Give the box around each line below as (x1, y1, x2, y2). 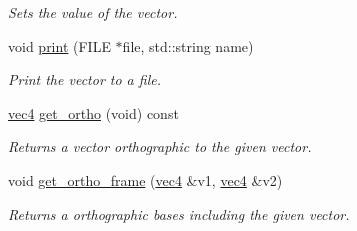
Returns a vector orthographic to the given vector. (8, 136, 312, 157)
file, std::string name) (122, 35, 254, 56)
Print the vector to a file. (8, 69, 161, 90)
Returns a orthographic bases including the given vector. (8, 203, 350, 224)
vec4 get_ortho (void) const (8, 102, 179, 123)
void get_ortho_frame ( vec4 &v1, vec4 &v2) (8, 169, 283, 190)
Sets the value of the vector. (8, 2, 178, 22)
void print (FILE (8, 35, 111, 56)
